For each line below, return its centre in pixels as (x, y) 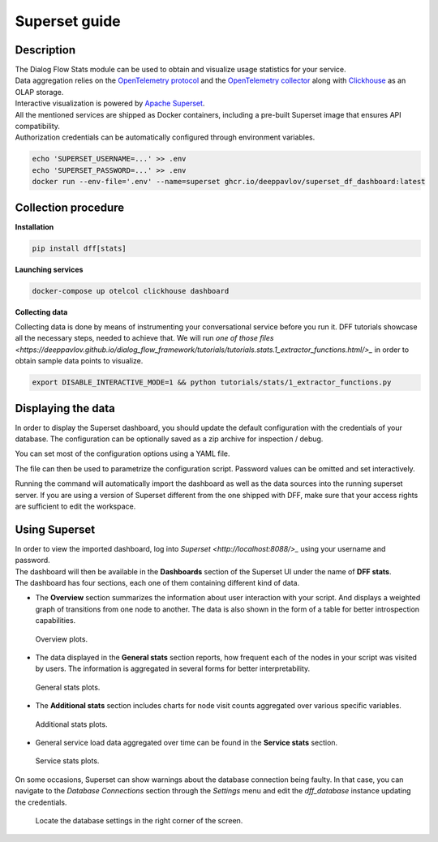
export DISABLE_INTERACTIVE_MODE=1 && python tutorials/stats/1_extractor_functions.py (212, 382)
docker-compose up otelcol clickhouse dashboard (131, 291)
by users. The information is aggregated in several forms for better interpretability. (173, 668)
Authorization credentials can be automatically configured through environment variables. (165, 137)
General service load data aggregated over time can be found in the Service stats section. (187, 742)
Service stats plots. (67, 761)
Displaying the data (65, 408)
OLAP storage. (39, 92)
